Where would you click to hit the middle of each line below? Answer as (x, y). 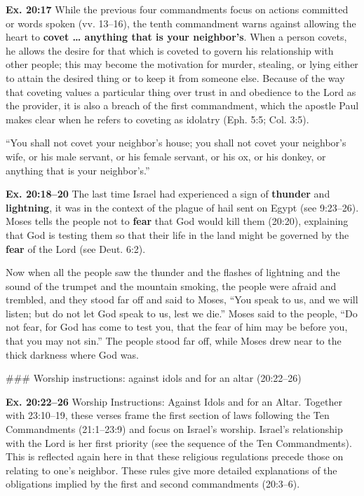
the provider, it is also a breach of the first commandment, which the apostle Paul (182, 105)
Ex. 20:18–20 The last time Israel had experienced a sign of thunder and (168, 194)
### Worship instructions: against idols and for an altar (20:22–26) (154, 378)
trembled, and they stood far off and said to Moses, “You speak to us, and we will (182, 299)
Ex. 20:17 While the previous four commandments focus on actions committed (177, 9)
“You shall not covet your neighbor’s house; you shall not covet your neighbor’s (176, 143)
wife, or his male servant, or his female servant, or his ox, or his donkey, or (166, 156)
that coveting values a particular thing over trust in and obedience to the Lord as (181, 91)
